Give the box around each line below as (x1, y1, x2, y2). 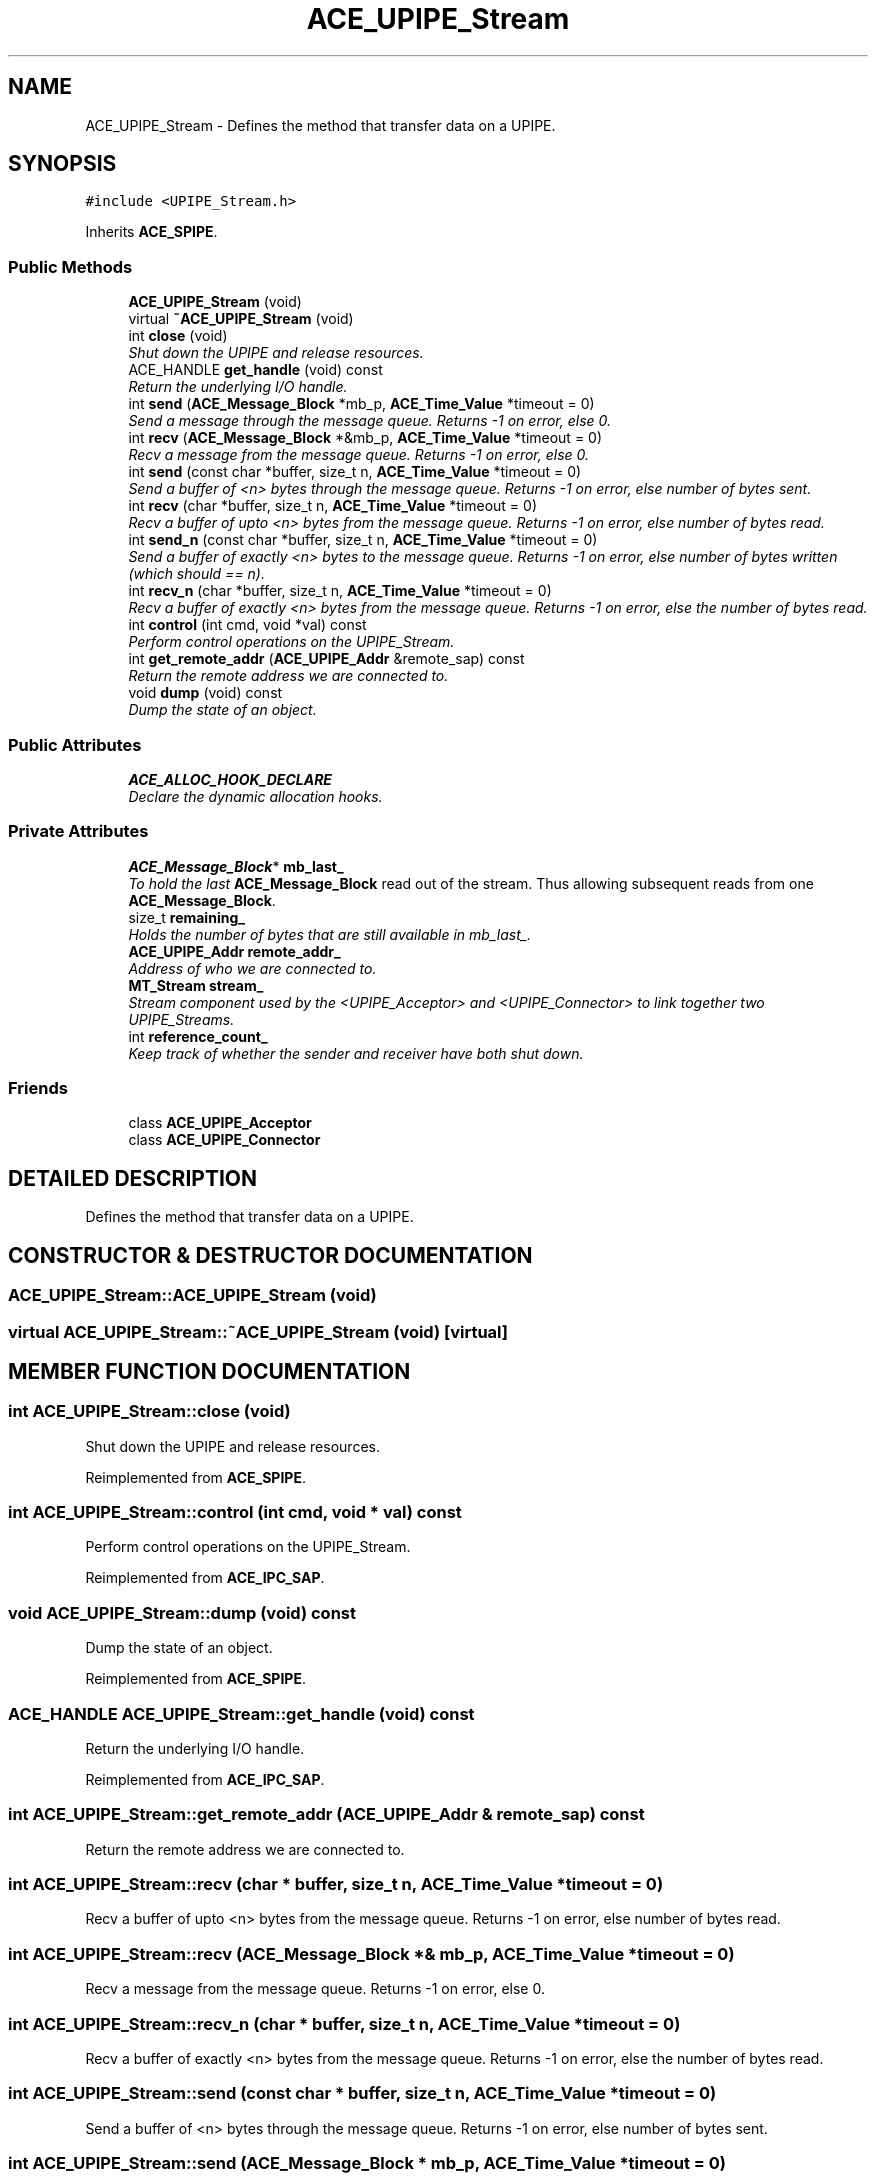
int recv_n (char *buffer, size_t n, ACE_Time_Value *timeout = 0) (128, 582, 552, 600)
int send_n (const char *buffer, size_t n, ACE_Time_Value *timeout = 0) (128, 531, 598, 549)
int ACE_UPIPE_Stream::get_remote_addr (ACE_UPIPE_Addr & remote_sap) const (8, 1804, 645, 1825)
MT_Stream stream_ (128, 976, 264, 994)
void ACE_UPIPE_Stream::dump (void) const (8, 1602, 356, 1623)
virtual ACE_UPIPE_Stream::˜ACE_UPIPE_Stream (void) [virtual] (8, 1321, 508, 1342)
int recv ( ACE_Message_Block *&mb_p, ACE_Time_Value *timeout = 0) (128, 429, 603, 447)
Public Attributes (8, 734, 142, 755)
